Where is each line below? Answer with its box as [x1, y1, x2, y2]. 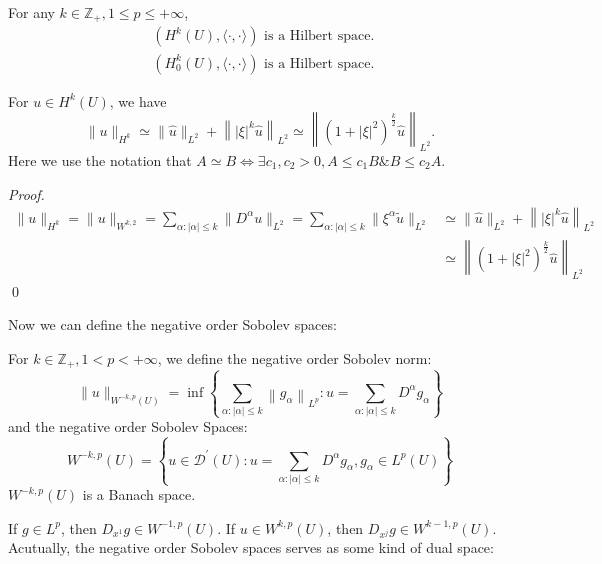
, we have [109, 90, 167, 111]
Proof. [8, 183, 45, 204]
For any [8, 2, 55, 22]
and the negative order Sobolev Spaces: [8, 416, 248, 437]
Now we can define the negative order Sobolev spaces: [8, 314, 337, 335]
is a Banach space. [82, 484, 196, 505]
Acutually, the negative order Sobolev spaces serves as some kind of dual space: [8, 537, 494, 558]
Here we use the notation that [8, 149, 192, 170]
